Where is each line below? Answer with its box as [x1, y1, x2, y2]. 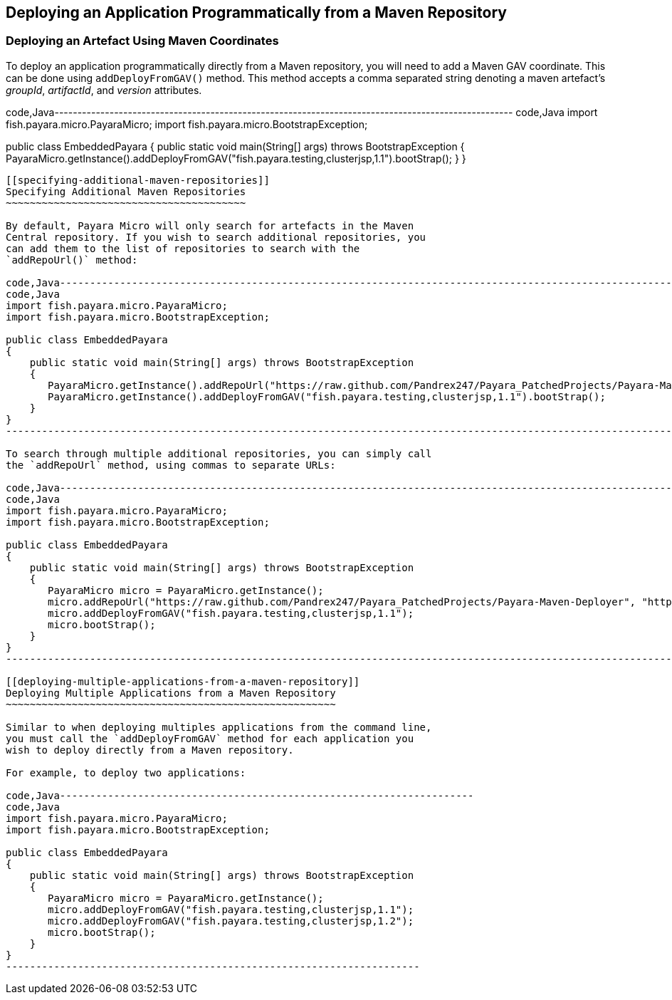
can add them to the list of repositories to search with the [6, 242, 360, 254]
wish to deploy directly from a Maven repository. [6, 744, 294, 756]
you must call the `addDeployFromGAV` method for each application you [6, 732, 414, 744]
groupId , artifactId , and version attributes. [6, 83, 202, 96]
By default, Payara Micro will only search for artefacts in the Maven [6, 219, 414, 231]
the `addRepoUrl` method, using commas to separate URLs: [6, 459, 336, 471]
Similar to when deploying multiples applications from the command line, [6, 721, 432, 733]
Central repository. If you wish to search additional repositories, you [6, 231, 426, 243]
